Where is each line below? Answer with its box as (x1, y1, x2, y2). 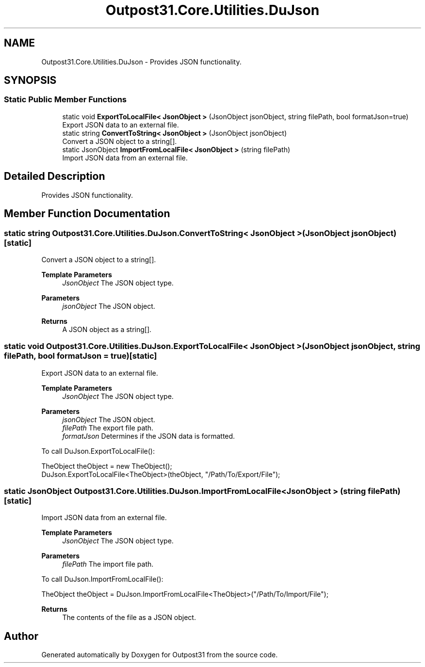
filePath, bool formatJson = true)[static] (4, 351, 157, 361)
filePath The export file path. (62, 423, 154, 432)
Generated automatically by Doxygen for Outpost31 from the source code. (41, 651, 278, 659)
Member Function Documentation (4, 207, 170, 220)
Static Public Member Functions (4, 95, 127, 105)
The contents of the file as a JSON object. (62, 613, 196, 622)
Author (4, 630, 38, 642)
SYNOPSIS (4, 74, 57, 87)
